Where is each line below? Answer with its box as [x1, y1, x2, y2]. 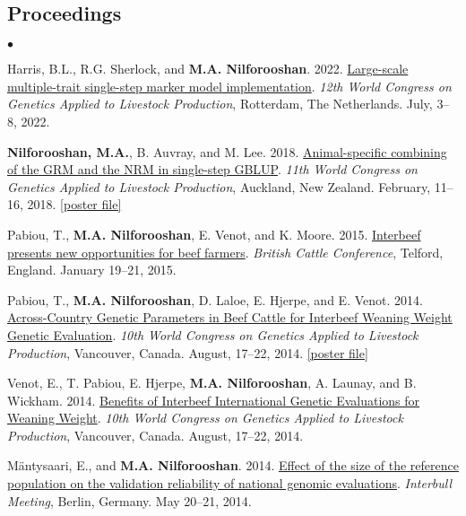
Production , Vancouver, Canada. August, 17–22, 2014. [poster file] [7, 343, 368, 362]
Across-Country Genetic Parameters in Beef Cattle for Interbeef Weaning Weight [7, 308, 453, 327]
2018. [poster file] [27, 195, 122, 214]
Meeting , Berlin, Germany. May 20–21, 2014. [7, 491, 252, 510]
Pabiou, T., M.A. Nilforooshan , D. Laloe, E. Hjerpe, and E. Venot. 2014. [7, 290, 423, 309]
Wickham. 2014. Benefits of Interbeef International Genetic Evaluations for [7, 390, 420, 409]
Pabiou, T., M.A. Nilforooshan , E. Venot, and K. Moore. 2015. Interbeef [7, 224, 421, 243]
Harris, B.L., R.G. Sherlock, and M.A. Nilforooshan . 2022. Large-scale [7, 59, 409, 78]
